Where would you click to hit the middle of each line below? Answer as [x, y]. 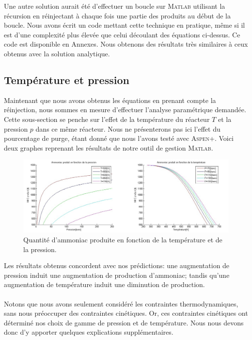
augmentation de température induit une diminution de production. [104, 284]
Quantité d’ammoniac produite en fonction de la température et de [123, 240]
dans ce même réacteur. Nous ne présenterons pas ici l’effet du [128, 128]
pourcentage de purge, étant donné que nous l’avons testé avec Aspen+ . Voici [119, 138]
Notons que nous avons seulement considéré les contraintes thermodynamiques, [121, 303]
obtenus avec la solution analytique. [57, 53]
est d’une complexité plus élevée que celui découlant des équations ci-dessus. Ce [122, 34]
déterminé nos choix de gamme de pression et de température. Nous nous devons [124, 322]
